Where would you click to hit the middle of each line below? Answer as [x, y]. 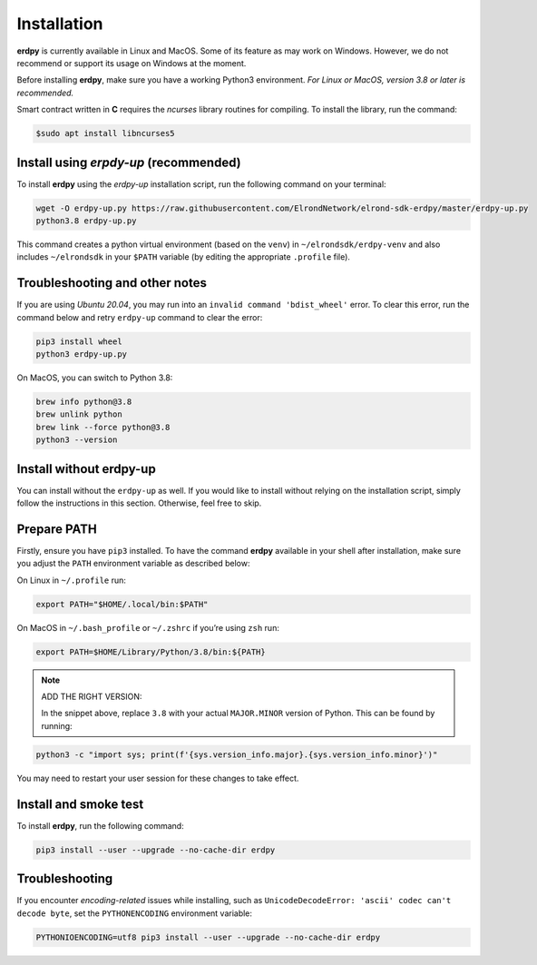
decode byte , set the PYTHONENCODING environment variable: [135, 913]
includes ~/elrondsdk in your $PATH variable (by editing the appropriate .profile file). [184, 257]
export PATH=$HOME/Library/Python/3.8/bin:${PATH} [151, 652]
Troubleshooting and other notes [112, 283]
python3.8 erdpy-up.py [86, 221]
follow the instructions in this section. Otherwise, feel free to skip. [139, 503]
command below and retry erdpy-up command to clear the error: [140, 317]
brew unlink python [79, 414]
